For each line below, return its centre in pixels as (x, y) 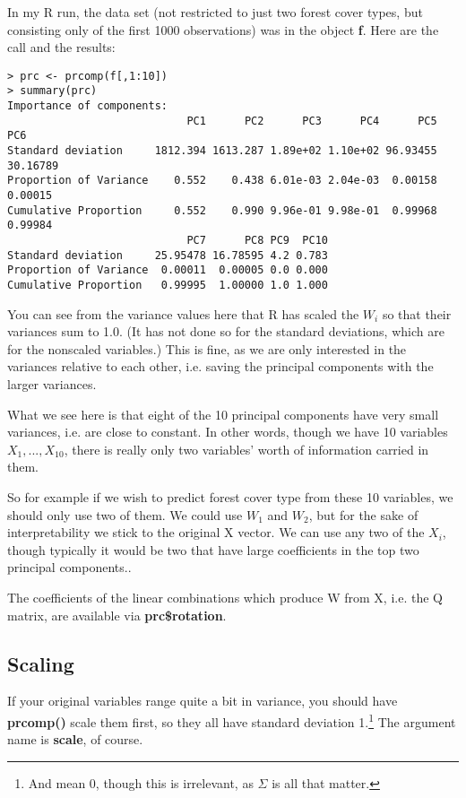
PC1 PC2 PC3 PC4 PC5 (312, 121)
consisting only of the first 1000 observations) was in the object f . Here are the (223, 29)
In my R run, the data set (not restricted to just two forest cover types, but (215, 12)
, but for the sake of (363, 514)
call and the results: (61, 47)
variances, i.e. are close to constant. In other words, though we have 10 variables (228, 432)
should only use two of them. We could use (125, 514)
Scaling (41, 663)
